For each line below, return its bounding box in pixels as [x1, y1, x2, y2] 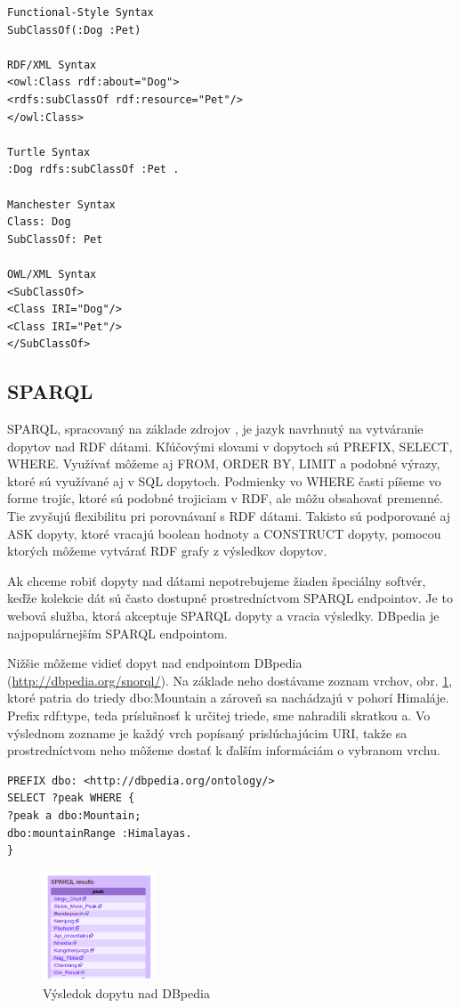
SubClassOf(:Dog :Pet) [7, 23, 141, 37]
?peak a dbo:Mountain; [7, 809, 141, 822]
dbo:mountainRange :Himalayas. [7, 826, 192, 840]
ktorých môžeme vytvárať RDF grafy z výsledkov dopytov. [7, 541, 327, 560]
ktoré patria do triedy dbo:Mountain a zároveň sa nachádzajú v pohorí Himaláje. [7, 688, 449, 707]
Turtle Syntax [7, 145, 91, 159]
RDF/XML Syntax [7, 58, 97, 71]
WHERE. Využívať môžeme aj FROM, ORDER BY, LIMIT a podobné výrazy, [7, 454, 440, 473]
